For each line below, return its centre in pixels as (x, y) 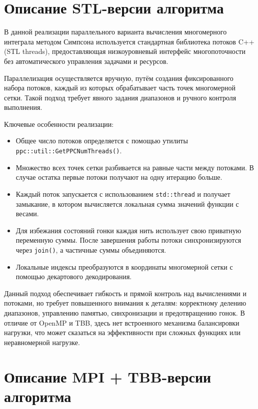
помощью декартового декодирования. (74, 276)
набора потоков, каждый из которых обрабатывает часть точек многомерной (120, 88)
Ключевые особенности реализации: (59, 124)
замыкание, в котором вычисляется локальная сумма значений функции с (127, 204)
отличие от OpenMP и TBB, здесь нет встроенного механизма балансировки (122, 322)
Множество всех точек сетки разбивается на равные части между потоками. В (135, 167)
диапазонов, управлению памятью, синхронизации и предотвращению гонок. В (124, 312)
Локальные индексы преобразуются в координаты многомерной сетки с (124, 266)
